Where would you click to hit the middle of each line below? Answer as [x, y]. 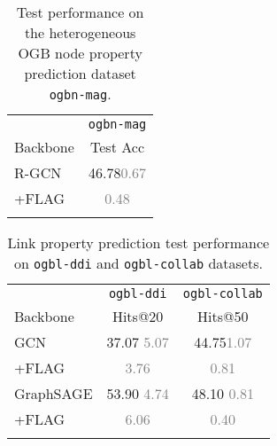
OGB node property [80, 53]
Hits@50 [223, 316]
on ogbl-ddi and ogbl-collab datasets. [138, 263]
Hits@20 [138, 316]
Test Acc [117, 147]
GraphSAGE [54, 393]
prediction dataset [80, 73]
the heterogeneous [80, 32]
